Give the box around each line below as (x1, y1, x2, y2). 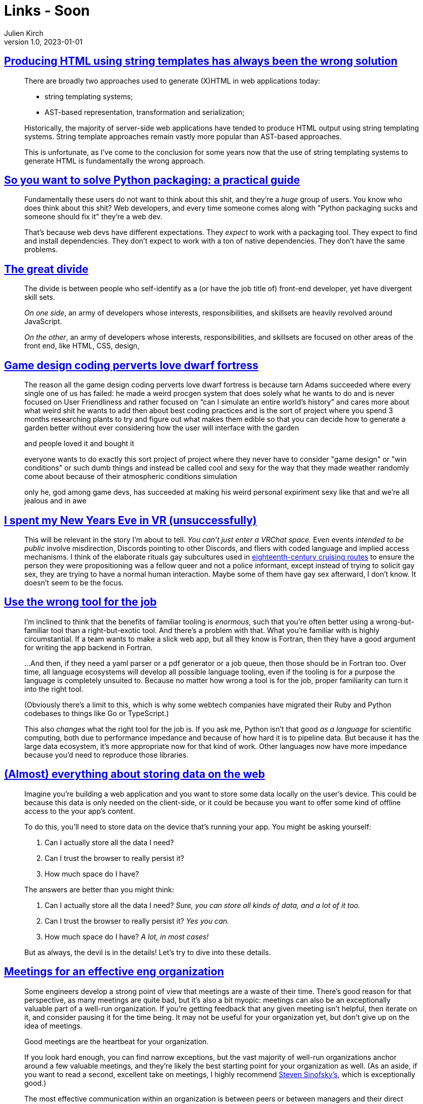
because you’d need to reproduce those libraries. (24, 750, 188, 759)
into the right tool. (24, 684, 84, 693)
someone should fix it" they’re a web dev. (24, 212, 163, 221)
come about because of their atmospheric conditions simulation (24, 472, 238, 481)
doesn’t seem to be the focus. (24, 578, 124, 587)
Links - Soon (4, 2, 90, 19)
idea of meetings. (24, 1021, 83, 1030)
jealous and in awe (24, 496, 87, 505)
